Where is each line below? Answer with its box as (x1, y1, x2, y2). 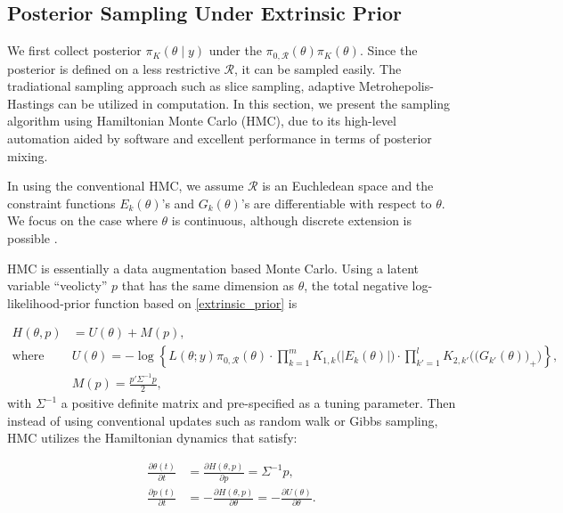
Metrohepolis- (358, 77, 434, 95)
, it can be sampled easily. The (234, 59, 402, 77)
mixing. (7, 146, 48, 165)
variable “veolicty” (7, 276, 108, 295)
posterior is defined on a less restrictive (7, 59, 220, 77)
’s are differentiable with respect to (241, 193, 432, 212)
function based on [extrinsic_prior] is (94, 293, 298, 312)
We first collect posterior (7, 41, 142, 60)
